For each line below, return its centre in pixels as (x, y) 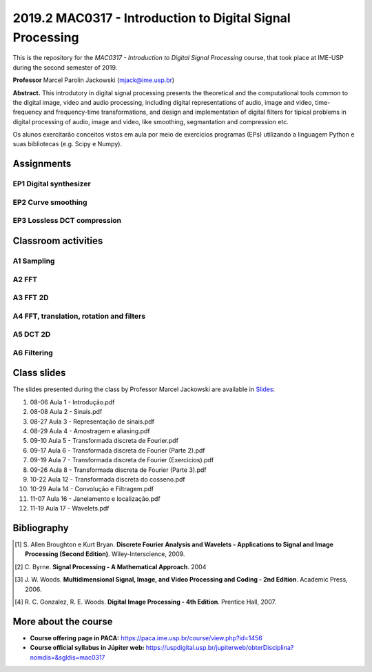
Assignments (42, 164)
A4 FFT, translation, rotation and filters (79, 316)
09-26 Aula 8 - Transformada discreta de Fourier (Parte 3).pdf (118, 470)
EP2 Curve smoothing (50, 202)
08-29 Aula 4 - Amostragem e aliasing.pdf (90, 431)
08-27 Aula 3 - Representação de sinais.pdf (92, 422)
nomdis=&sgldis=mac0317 (68, 657)
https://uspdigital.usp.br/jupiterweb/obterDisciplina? (220, 648)
